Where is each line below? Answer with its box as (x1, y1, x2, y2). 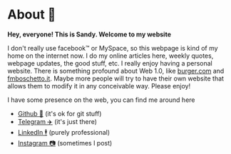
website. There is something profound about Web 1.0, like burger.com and (7, 66, 225, 75)
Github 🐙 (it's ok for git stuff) (17, 109, 102, 118)
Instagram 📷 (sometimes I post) (17, 138, 113, 147)
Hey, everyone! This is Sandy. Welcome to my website (7, 30, 171, 38)
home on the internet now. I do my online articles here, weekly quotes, (7, 51, 214, 60)
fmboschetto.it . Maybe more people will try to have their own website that (7, 74, 225, 83)
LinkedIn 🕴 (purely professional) (17, 128, 111, 136)
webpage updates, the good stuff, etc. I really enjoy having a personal (7, 58, 212, 67)
